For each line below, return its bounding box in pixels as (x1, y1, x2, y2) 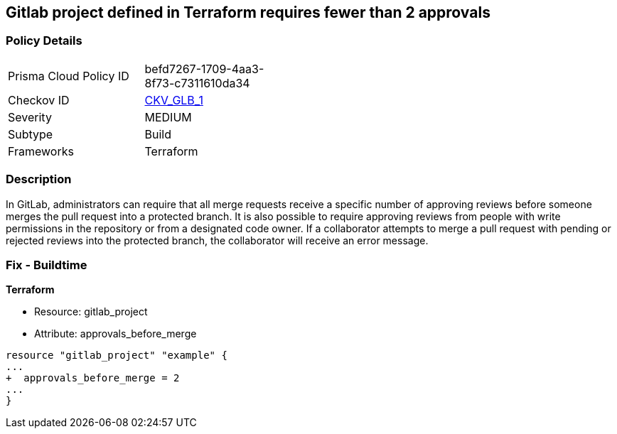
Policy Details (6, 33, 82, 48)
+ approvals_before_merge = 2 (6, 372, 180, 384)
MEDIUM (144, 109, 192, 124)
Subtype (8, 126, 53, 141)
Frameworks (8, 143, 74, 158)
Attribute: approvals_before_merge (34, 327, 197, 340)
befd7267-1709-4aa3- (144, 61, 264, 76)
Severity (8, 109, 52, 124)
